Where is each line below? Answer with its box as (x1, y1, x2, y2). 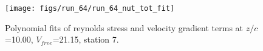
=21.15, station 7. (52, 33, 119, 46)
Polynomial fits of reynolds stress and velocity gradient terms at (5, 21, 244, 34)
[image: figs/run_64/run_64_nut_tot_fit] (5, 4, 175, 13)
